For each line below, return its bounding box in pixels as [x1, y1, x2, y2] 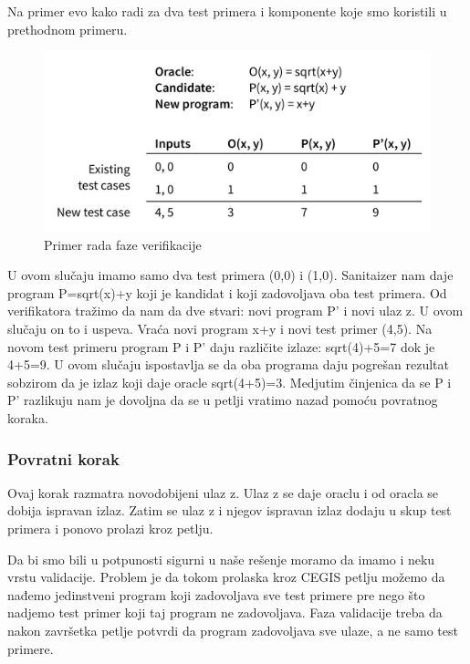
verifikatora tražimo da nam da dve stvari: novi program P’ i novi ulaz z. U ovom [7, 301, 464, 320]
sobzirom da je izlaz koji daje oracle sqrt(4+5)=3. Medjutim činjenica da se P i [7, 372, 452, 391]
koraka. [7, 409, 48, 428]
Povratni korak [7, 447, 120, 470]
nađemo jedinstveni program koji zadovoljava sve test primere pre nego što [7, 585, 425, 604]
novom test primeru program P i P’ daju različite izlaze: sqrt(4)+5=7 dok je [7, 337, 435, 356]
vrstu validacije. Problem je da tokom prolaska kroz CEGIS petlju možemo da [7, 567, 445, 586]
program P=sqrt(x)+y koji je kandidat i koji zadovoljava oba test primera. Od [7, 283, 447, 302]
